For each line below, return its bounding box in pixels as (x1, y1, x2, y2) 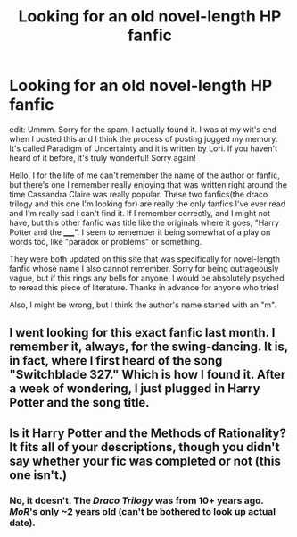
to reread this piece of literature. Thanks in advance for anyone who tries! (9, 281, 279, 292)
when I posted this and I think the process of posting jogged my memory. (9, 133, 278, 144)
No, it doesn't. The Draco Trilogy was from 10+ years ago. (9, 494, 265, 507)
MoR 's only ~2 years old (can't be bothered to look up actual (9, 505, 276, 517)
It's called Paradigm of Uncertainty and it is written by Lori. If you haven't (9, 143, 278, 154)
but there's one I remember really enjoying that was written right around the (9, 179, 288, 189)
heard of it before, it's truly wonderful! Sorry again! (9, 152, 196, 163)
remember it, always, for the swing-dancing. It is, (9, 340, 288, 355)
